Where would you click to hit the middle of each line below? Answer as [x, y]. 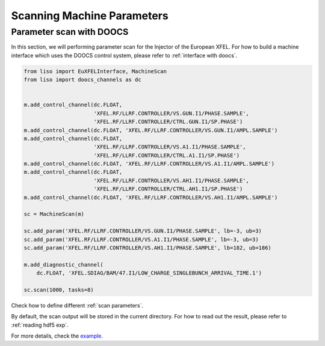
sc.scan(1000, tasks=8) [59, 290]
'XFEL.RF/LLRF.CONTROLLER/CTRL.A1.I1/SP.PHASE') [167, 155]
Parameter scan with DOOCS [70, 32]
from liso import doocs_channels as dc [82, 80]
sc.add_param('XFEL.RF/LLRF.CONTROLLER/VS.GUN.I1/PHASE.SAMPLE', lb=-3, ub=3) [143, 231]
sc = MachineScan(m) [54, 214]
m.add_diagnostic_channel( [63, 265]
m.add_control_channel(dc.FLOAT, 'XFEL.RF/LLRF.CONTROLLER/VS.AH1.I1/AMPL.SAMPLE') [151, 197]
